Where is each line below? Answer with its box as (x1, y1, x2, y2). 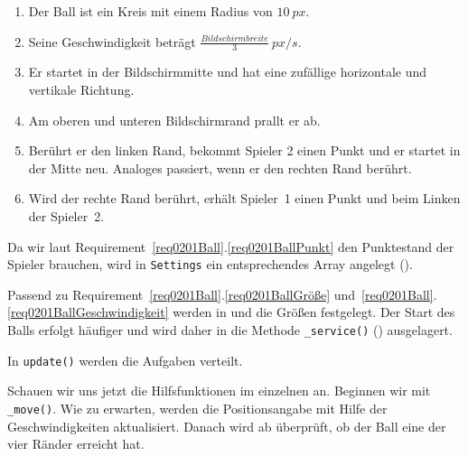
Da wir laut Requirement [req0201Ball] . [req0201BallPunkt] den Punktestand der (7, 237, 454, 256)
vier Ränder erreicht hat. (7, 434, 145, 453)
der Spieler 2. (28, 206, 105, 225)
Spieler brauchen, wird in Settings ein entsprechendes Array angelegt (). (7, 255, 413, 274)
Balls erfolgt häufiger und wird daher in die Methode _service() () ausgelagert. (7, 321, 453, 340)
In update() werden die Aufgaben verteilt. (7, 350, 243, 369)
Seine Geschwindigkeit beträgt (28, 32, 196, 51)
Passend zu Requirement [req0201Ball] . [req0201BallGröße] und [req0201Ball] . (7, 284, 437, 303)
